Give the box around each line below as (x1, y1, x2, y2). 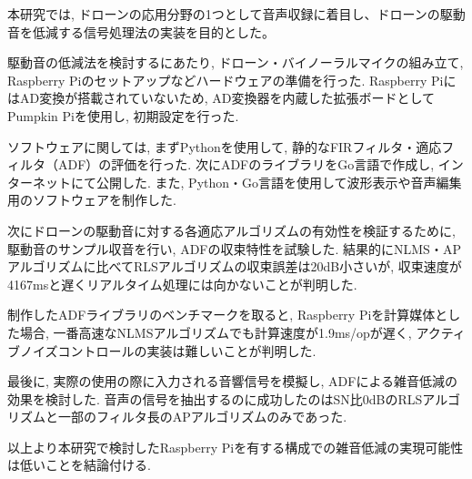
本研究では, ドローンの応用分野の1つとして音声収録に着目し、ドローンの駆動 (7, 5, 466, 23)
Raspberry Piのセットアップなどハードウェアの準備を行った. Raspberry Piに (7, 70, 457, 89)
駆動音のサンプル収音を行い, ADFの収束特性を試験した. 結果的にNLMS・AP (7, 239, 461, 258)
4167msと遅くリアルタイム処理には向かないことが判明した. (7, 274, 357, 293)
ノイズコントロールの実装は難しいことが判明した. (19, 341, 316, 360)
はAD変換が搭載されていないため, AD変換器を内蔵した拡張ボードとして (7, 88, 436, 107)
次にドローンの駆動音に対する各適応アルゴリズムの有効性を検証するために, (7, 220, 456, 239)
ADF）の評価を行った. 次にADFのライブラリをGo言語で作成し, (57, 155, 435, 174)
